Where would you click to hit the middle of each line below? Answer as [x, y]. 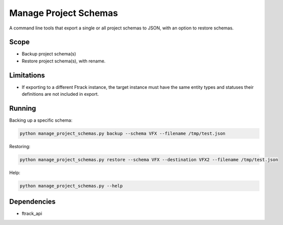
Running [23, 108]
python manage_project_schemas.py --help [71, 186]
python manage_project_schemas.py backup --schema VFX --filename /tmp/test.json [123, 134]
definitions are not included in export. [60, 94]
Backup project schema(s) [49, 54]
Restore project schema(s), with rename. [64, 61]
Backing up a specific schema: [41, 120]
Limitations [27, 75]
